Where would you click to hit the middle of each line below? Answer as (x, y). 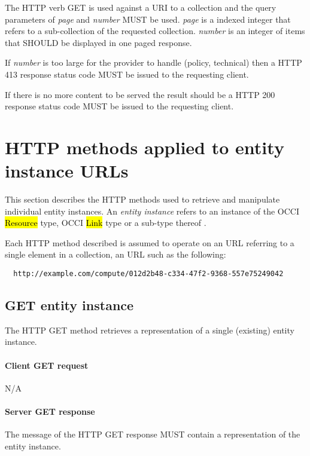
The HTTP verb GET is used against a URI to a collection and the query (141, 7)
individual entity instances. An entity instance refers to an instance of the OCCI (152, 211)
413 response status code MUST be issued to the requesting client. (127, 74)
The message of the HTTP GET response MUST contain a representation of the (153, 434)
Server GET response (50, 411)
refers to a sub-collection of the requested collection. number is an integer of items (155, 31)
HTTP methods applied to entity (145, 147)
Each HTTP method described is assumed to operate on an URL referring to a (150, 242)
